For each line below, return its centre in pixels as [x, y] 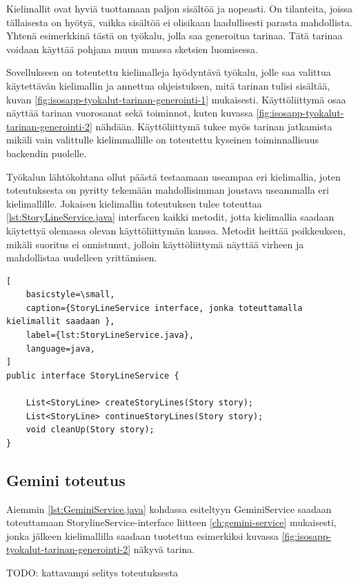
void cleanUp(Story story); [90, 430]
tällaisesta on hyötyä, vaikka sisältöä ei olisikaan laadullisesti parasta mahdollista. [179, 22]
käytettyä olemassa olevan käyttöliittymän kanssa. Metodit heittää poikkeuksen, [176, 230]
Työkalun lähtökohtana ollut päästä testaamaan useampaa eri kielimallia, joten [173, 176]
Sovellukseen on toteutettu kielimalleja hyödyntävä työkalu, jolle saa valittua [169, 72]
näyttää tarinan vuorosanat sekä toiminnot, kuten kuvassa [130, 113]
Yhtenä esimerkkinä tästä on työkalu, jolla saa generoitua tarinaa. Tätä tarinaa [175, 36]
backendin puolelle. [47, 153]
